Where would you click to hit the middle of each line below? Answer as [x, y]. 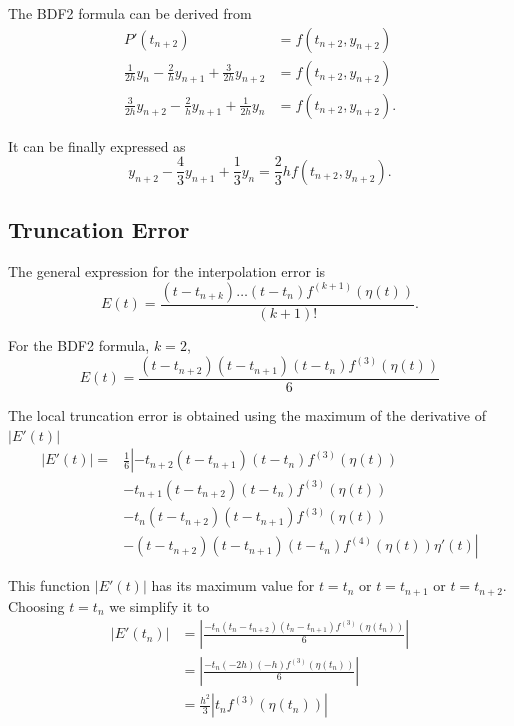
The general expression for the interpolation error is [167, 270]
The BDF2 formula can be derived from [130, 13]
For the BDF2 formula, [79, 345]
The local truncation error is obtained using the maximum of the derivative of [247, 415]
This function [49, 585]
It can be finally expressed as [97, 145]
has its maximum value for [233, 585]
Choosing [36, 605]
